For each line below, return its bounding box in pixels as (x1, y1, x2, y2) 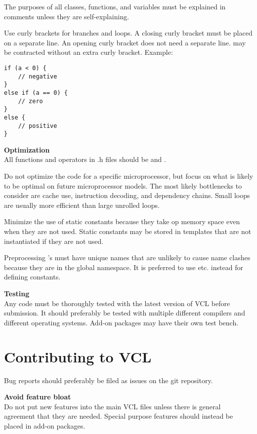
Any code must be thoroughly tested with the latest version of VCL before (4, 298, 230, 308)
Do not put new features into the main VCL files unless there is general (4, 401, 221, 411)
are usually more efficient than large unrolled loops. (4, 199, 160, 210)
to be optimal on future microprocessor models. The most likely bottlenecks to (4, 180, 242, 191)
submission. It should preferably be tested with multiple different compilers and (4, 308, 245, 318)
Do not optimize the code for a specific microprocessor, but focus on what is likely (4, 171, 253, 181)
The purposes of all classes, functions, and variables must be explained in (4, 1, 226, 11)
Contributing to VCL (4, 346, 152, 366)
